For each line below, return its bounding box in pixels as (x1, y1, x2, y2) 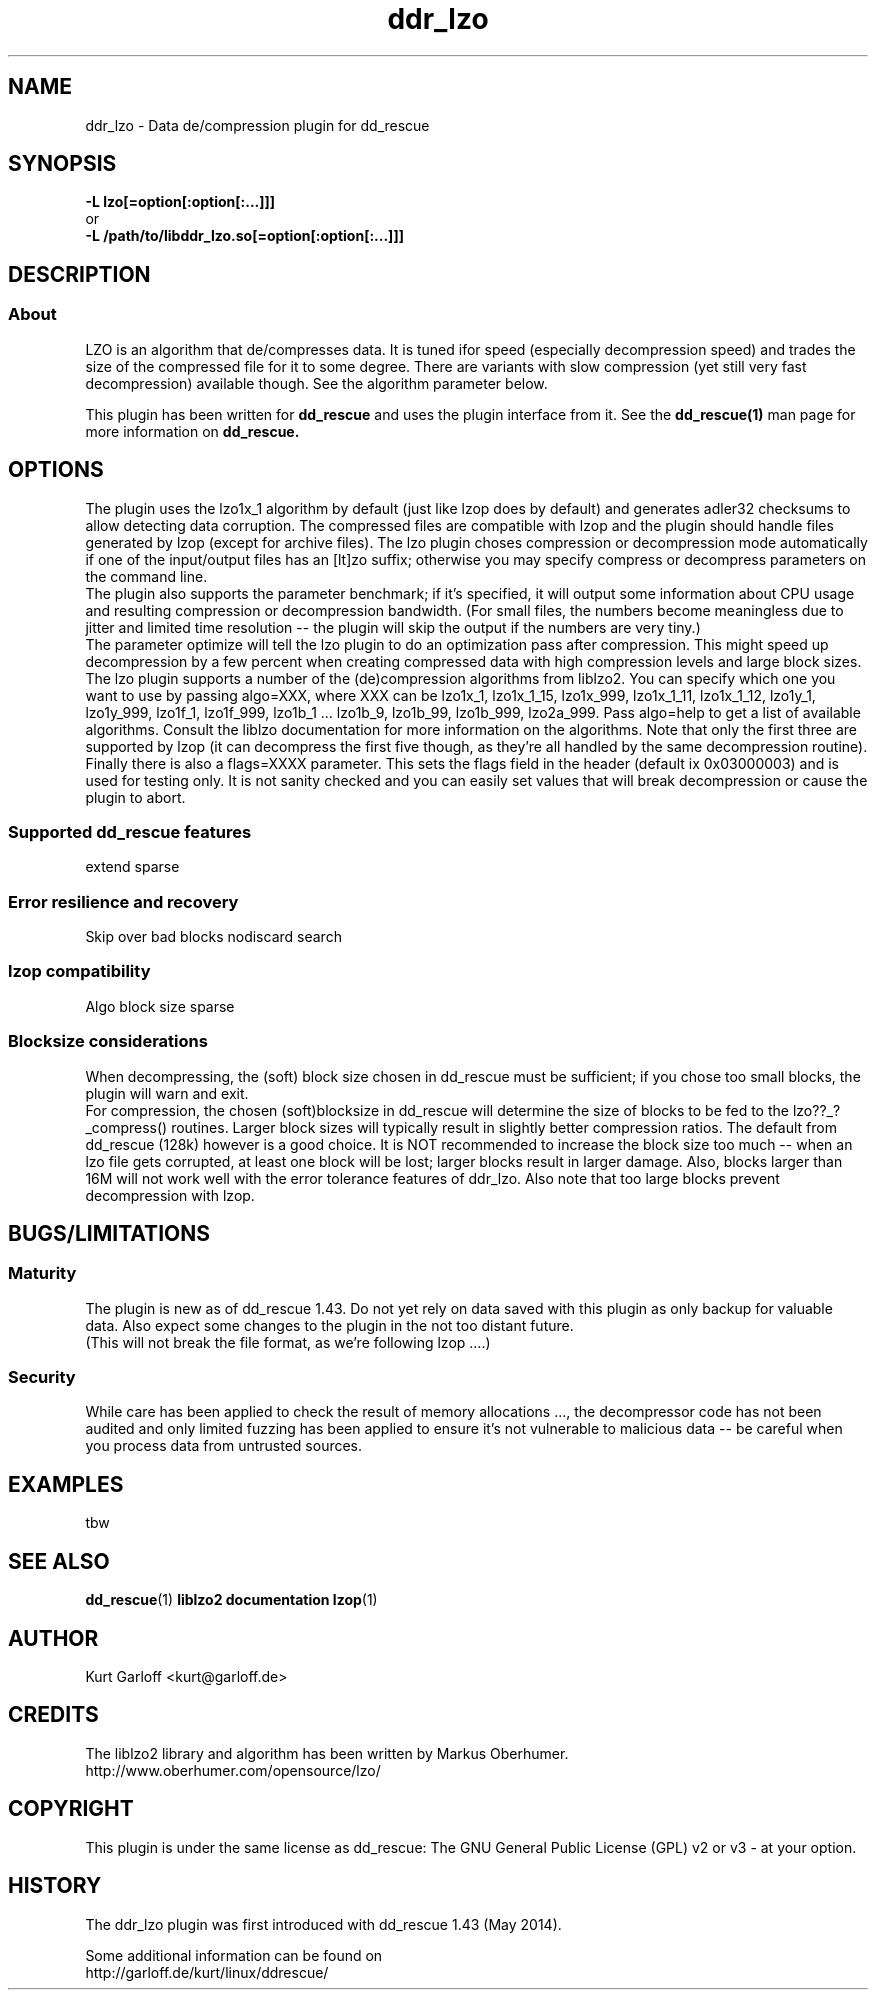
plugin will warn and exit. (85, 1084, 249, 1102)
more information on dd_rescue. (85, 422, 300, 440)
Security (8, 1367, 76, 1388)
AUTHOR (8, 1625, 99, 1651)
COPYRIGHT (8, 1796, 134, 1822)
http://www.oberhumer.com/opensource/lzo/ (85, 1761, 381, 1779)
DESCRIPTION (8, 261, 151, 287)
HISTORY (8, 1873, 102, 1899)
